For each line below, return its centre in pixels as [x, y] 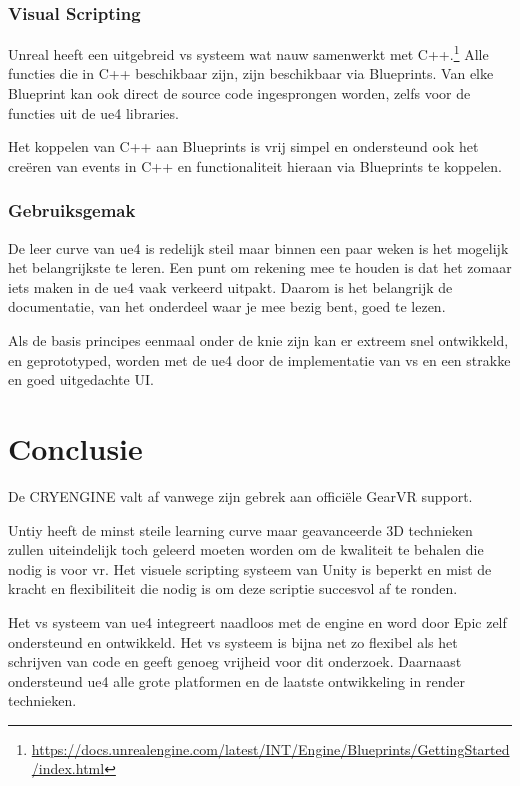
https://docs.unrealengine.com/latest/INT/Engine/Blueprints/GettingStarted [270, 748]
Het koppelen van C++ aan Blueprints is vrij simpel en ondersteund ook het [243, 146]
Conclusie [75, 448]
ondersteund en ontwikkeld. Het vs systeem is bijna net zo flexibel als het [233, 641]
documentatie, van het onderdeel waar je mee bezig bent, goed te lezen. [227, 306]
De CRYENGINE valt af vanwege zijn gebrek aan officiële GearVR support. [240, 495]
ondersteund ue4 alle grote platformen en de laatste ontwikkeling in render [236, 680]
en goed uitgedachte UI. [81, 379]
